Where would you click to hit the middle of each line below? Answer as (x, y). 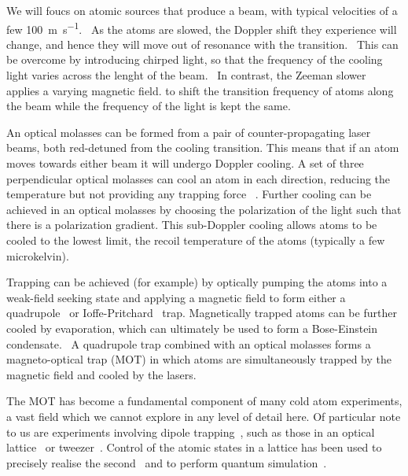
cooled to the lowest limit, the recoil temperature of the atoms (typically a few (196, 240)
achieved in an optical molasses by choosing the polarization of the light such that (204, 209)
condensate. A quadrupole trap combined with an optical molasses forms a (189, 343)
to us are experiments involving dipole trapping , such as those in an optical (191, 432)
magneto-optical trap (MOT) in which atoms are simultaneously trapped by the (199, 359)
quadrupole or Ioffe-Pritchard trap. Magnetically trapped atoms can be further (202, 313)
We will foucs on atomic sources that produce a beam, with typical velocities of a (202, 10)
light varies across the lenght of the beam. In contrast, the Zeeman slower (186, 75)
